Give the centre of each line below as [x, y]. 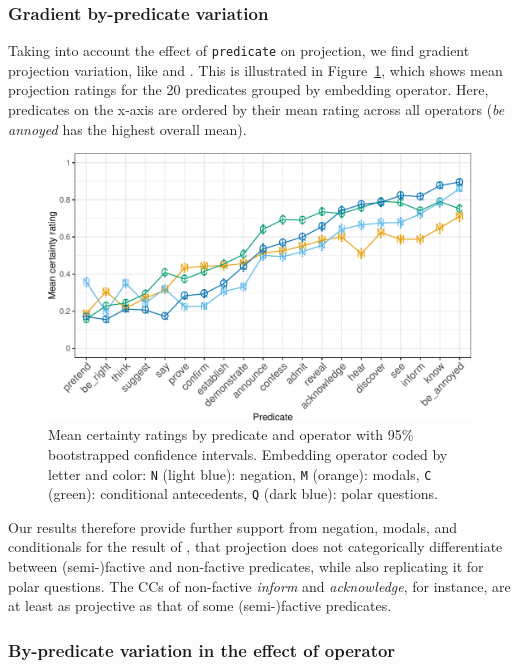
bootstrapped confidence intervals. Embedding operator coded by [248, 453]
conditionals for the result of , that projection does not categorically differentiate [255, 546]
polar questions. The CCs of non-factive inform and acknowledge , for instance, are [259, 585]
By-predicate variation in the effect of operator [202, 649]
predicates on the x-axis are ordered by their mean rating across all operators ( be [256, 109]
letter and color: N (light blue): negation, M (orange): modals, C [240, 473]
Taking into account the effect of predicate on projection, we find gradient [239, 50]
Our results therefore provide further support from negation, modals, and [233, 526]
